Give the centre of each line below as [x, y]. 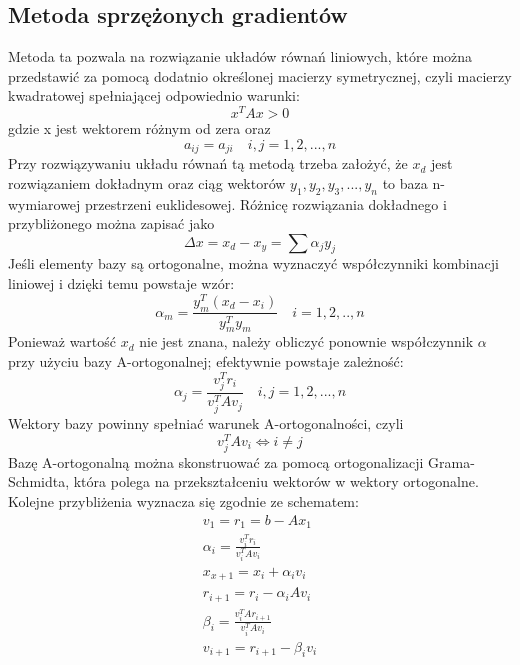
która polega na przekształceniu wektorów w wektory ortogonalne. [276, 481]
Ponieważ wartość [62, 341]
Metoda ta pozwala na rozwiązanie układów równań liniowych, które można [240, 56]
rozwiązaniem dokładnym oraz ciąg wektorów [147, 182]
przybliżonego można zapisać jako [111, 223]
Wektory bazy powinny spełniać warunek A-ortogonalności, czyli [206, 422]
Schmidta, [39, 481]
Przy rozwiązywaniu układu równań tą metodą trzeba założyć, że [208, 163]
